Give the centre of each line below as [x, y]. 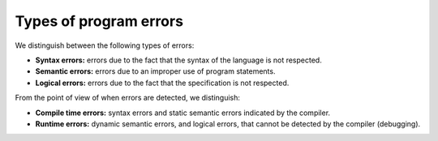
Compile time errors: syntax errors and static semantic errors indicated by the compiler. [183, 113]
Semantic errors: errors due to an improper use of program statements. [155, 71]
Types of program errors [99, 21]
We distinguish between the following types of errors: [105, 45]
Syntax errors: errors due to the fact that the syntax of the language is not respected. [178, 60]
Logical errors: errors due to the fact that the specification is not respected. [162, 83]
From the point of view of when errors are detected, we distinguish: [128, 98]
